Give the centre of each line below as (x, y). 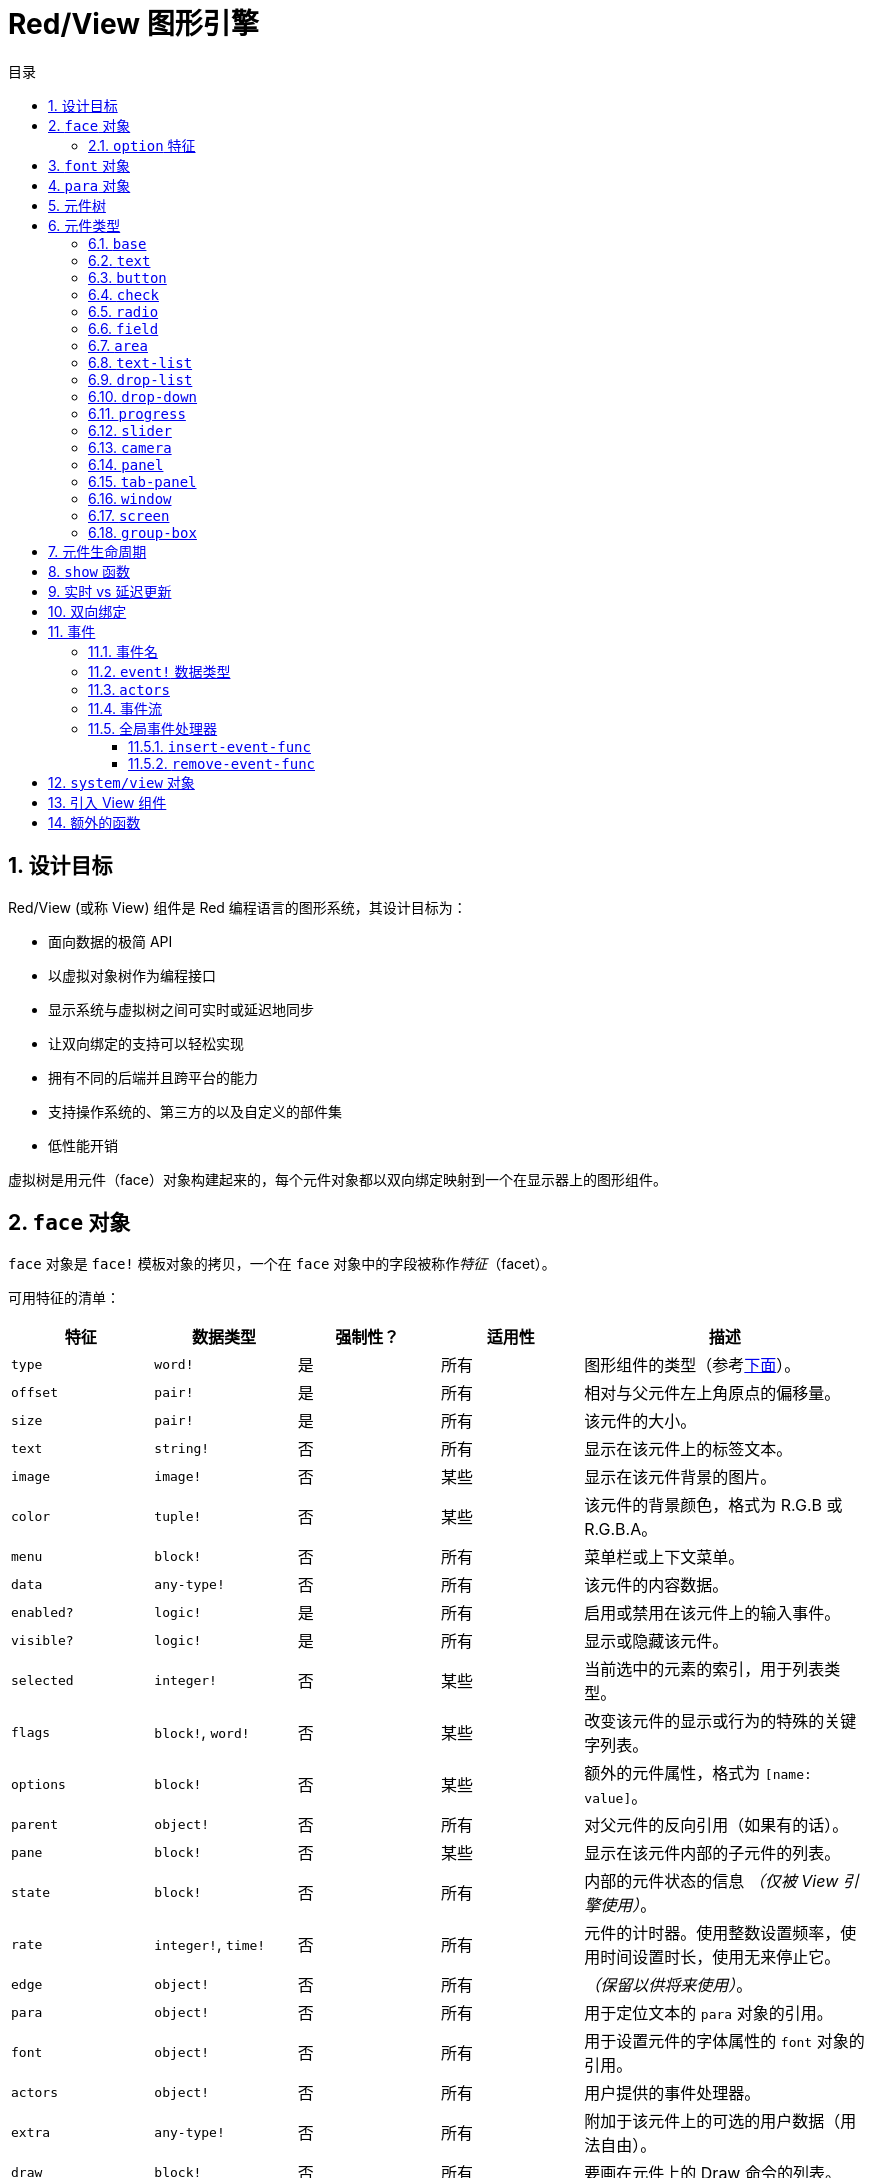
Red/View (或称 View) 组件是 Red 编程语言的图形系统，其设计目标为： (237, 907)
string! (182, 1448)
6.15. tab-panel (142, 481)
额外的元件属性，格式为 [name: (698, 1773)
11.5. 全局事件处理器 (153, 728)
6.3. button (127, 277)
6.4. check (123, 294)
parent (34, 1824)
